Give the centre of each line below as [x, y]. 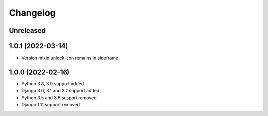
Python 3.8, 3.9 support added [53, 83]
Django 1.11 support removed [51, 105]
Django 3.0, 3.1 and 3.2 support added [61, 91]
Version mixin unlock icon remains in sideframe [70, 58]
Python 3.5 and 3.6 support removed [59, 97]
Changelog [32, 13]
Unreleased [28, 30]
